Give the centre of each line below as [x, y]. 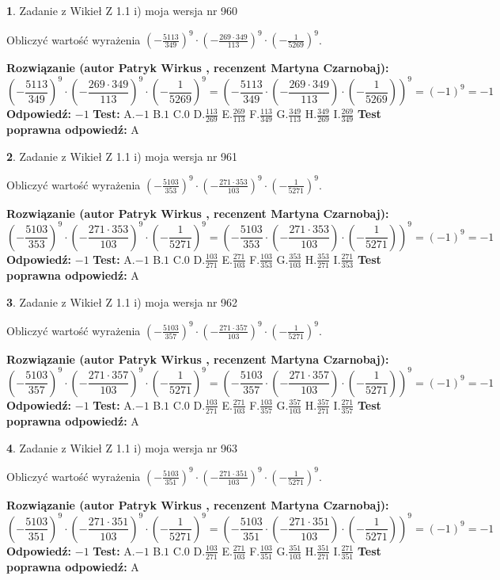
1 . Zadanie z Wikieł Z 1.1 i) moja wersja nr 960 [122, 10]
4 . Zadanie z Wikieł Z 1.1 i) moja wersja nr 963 [122, 447]
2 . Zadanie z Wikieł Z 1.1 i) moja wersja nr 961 [122, 156]
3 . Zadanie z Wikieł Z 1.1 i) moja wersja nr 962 [122, 301]
